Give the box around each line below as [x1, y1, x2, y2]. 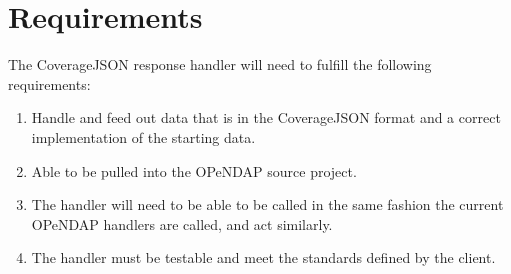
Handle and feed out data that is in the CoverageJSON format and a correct [31, 107, 501, 128]
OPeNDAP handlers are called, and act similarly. [31, 213, 333, 234]
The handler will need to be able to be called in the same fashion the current [31, 194, 504, 215]
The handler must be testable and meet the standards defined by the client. [31, 247, 496, 268]
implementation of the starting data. [31, 126, 256, 147]
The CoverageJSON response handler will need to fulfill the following [8, 54, 432, 75]
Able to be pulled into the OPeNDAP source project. [31, 160, 357, 181]
